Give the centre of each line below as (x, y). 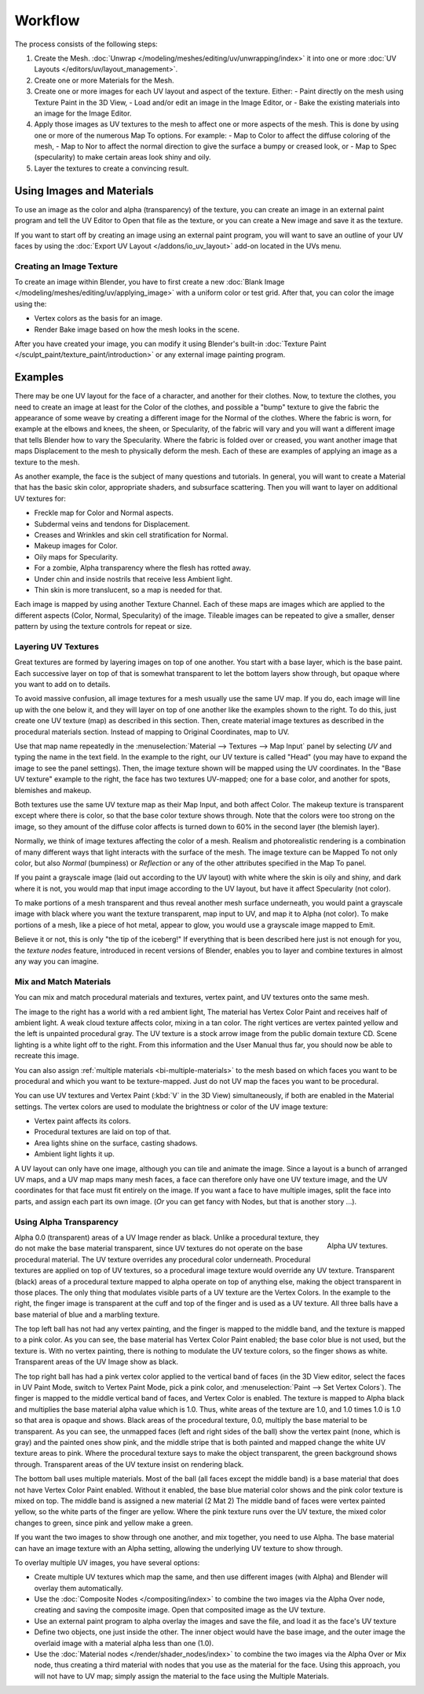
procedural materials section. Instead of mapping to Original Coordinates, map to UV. (152, 732)
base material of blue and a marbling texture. (87, 1314)
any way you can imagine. (57, 961)
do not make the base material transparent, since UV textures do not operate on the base (159, 1248)
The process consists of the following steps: (86, 44)
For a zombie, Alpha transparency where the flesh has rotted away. (143, 568)
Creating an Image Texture (66, 266)
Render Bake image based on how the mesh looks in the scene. (137, 329)
